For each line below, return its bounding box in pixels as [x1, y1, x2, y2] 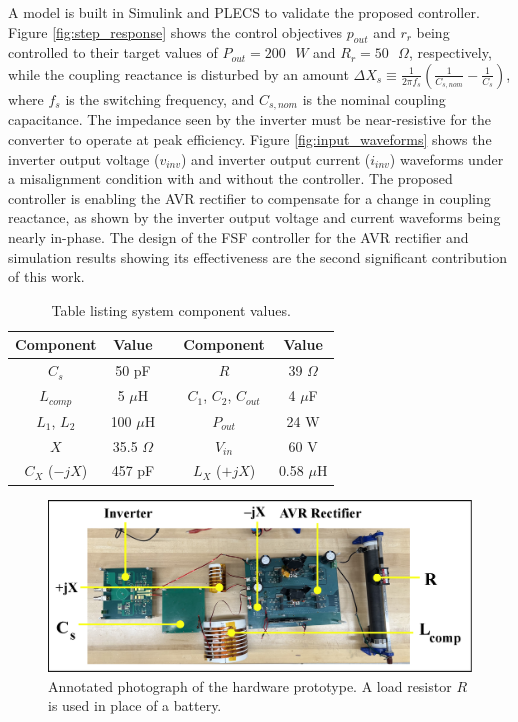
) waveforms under [389, 148, 504, 169]
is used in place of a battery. [48, 695, 222, 716]
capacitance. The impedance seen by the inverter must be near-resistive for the [8, 109, 492, 130]
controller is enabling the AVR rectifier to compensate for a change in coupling [8, 187, 491, 208]
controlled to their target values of [8, 42, 218, 63]
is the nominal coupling [302, 88, 446, 109]
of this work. [8, 266, 85, 287]
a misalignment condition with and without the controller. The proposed [8, 168, 453, 189]
